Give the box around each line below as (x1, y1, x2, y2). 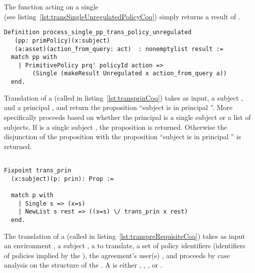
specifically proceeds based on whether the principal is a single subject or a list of (4, 111, 251, 122)
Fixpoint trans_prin (4, 167, 72, 174)
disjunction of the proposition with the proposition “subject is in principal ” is (4, 131, 241, 142)
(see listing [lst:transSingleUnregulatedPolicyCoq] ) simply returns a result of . (4, 11, 241, 21)
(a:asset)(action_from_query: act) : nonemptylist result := (14, 45, 223, 53)
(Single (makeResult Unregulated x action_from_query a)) (32, 70, 227, 77)
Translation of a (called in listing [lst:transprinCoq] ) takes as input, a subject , (4, 92, 243, 103)
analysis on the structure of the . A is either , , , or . (4, 260, 163, 270)
